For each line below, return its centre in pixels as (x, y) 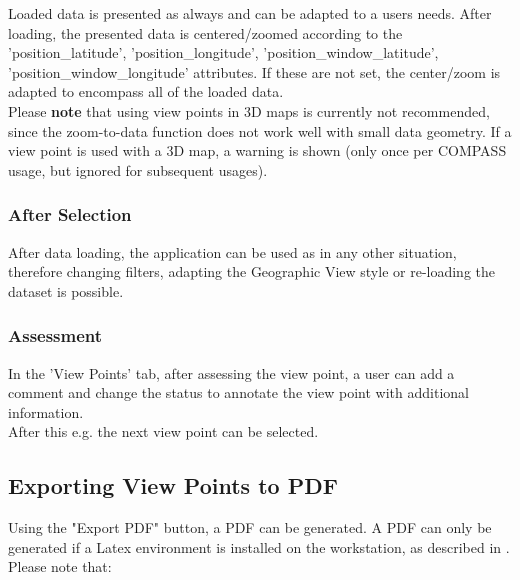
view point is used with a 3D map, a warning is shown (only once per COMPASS (257, 150)
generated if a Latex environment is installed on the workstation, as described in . (259, 546)
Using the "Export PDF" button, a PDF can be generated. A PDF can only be (250, 527)
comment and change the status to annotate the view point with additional (238, 392)
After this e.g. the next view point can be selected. (163, 431)
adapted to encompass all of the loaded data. (146, 91)
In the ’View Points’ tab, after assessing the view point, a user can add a (231, 372)
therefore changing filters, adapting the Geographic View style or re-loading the (252, 271)
